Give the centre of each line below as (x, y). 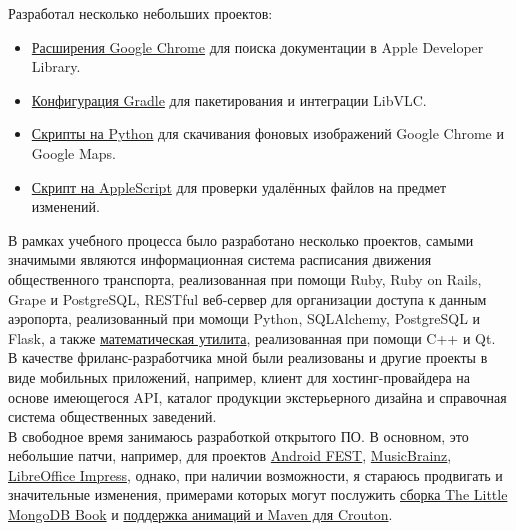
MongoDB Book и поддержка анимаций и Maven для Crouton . (200, 514)
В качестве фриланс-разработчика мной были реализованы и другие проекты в (248, 357)
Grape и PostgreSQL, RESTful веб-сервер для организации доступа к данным (247, 298)
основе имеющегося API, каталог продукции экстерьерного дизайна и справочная (257, 396)
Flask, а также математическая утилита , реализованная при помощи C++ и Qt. (252, 337)
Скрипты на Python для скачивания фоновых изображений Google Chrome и (267, 133)
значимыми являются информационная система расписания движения (220, 259)
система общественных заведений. (112, 416)
